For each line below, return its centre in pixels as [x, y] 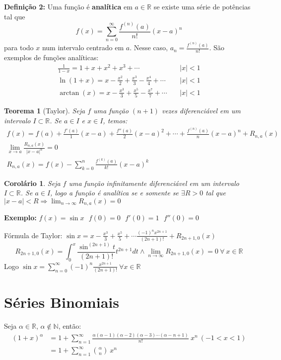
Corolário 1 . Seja [32, 183]
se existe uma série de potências [202, 6]
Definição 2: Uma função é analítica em [68, 6]
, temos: [115, 120]
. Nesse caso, [149, 47]
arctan [70, 93]
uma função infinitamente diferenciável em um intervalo [154, 183]
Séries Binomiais [62, 302]
